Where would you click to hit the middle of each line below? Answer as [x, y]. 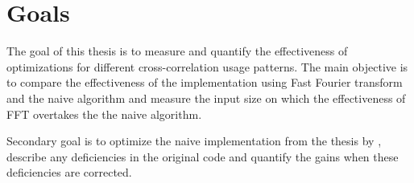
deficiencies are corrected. [69, 172]
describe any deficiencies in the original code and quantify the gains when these [203, 156]
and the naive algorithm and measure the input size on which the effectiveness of [206, 98]
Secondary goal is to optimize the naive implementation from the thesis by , [194, 141]
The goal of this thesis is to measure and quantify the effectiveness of [177, 51]
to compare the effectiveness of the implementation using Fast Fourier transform [205, 82]
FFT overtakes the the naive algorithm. [104, 114]
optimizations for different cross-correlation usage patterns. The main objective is [207, 66]
